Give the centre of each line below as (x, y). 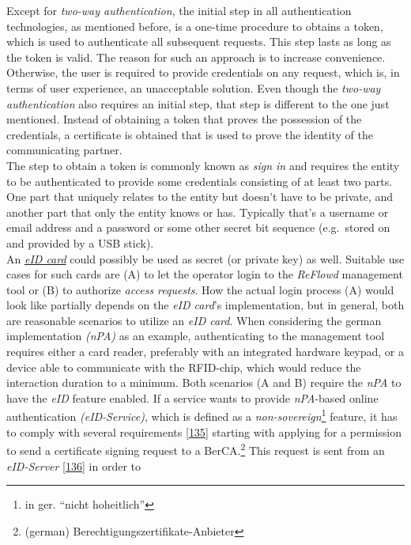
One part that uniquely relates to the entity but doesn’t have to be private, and (200, 197)
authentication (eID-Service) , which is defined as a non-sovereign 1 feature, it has (202, 415)
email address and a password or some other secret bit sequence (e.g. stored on (198, 227)
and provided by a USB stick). (80, 242)
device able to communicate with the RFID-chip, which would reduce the (184, 367)
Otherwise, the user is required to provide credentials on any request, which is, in (203, 72)
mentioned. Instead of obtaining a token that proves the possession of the (184, 119)
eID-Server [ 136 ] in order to (74, 466)
